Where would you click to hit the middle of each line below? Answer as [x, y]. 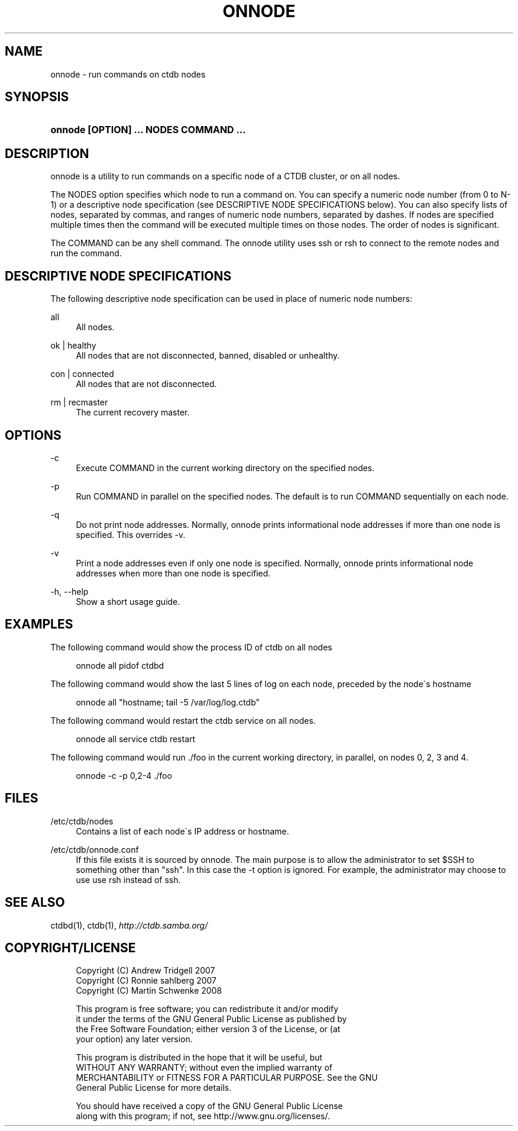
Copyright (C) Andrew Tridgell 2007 [145, 971]
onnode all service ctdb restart [136, 739]
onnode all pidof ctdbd [120, 665]
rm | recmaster [79, 402]
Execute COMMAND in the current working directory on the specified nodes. [225, 468]
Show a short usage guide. [128, 601]
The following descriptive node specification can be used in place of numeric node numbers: [232, 299]
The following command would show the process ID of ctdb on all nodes [191, 647]
